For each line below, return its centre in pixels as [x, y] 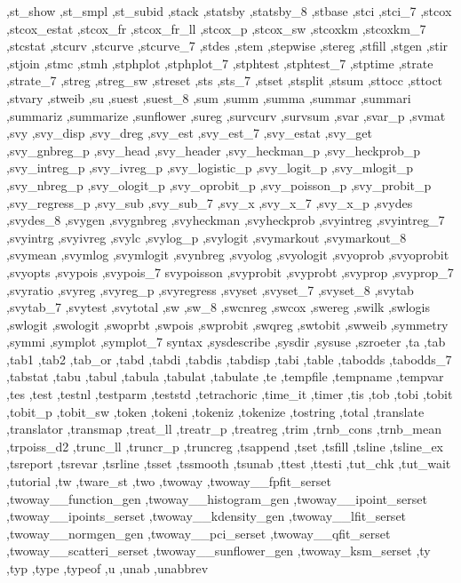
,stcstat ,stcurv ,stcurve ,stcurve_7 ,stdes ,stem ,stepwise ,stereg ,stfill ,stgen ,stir [227, 46]
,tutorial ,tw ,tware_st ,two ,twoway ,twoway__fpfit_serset [169, 481]
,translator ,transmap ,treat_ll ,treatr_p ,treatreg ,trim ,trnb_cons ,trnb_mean [224, 429]
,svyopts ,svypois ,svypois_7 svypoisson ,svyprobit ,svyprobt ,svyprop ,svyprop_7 [230, 272]
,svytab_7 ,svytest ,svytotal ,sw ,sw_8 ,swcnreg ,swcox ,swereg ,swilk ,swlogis [218, 307]
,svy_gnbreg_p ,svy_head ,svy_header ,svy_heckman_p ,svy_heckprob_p [214, 150]
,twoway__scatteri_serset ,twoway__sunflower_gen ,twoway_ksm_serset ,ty [219, 551]
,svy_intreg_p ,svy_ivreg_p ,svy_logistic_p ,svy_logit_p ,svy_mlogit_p [210, 168]
